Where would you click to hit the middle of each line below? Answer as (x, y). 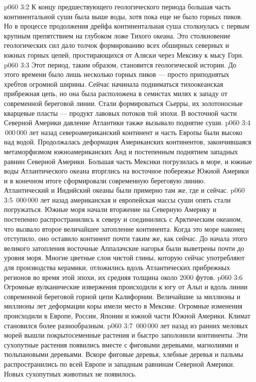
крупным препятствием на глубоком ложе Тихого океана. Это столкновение (117, 35)
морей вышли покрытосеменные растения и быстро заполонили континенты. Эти (126, 335)
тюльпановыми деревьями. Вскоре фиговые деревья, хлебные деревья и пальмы (124, 354)
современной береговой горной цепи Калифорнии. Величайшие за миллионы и (122, 296)
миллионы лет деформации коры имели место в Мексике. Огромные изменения (123, 306)
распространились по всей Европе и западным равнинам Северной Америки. (119, 364)
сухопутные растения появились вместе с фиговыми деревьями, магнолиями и (121, 344)
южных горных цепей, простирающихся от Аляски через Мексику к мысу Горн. (124, 54)
